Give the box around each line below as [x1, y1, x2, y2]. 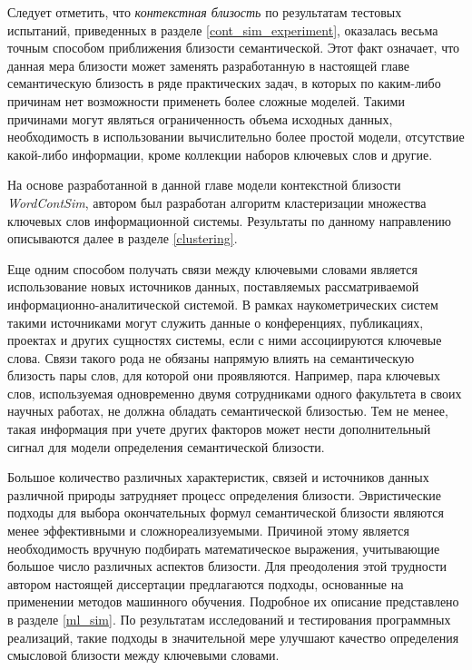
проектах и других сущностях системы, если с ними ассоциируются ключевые [7, 330, 442, 350]
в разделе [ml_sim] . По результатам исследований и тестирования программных [7, 610, 451, 628]
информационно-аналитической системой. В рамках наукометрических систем [7, 294, 438, 313]
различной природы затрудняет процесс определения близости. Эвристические [7, 485, 442, 504]
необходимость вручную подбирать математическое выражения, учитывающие [7, 538, 440, 557]
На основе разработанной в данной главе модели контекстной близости [7, 175, 401, 194]
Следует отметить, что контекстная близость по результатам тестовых [7, 3, 402, 21]
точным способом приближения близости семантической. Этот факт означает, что [7, 38, 460, 57]
